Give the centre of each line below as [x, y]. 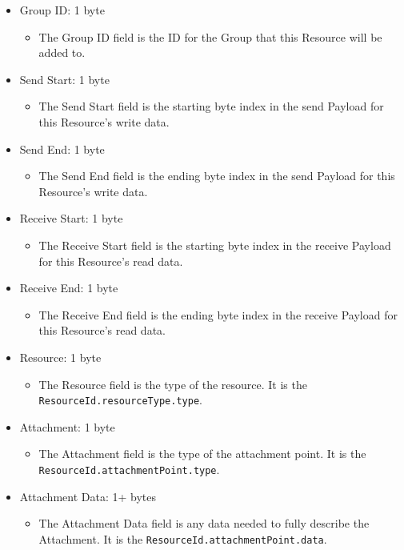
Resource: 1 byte [60, 357]
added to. [62, 52]
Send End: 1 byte [62, 149]
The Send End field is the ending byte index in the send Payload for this [217, 176]
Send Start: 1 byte [64, 79]
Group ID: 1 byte [62, 10]
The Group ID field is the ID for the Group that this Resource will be [210, 36]
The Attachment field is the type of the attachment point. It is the [202, 454]
